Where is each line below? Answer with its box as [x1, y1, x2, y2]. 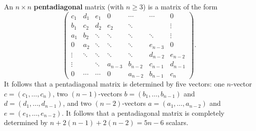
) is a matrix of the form [143, 1, 218, 11]
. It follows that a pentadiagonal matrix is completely [62, 107, 225, 118]
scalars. [166, 117, 188, 128]
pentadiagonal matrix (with [34, 1, 124, 11]
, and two [63, 98, 92, 108]
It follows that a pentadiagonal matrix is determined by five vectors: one [4, 79, 225, 89]
